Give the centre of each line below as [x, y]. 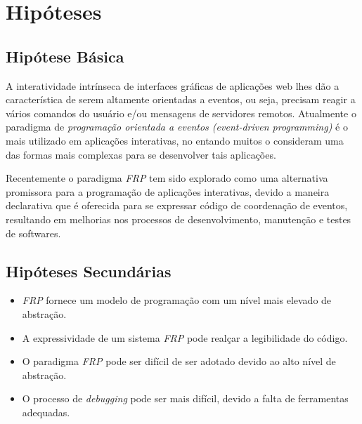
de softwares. [33, 233]
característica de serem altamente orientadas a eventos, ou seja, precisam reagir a [181, 99]
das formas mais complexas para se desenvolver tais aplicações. [141, 154]
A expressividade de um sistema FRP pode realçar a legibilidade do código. [185, 337]
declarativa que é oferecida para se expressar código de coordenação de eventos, [177, 205]
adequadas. [46, 412]
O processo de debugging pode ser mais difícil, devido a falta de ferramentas [185, 398]
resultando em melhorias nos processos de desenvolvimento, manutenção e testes [179, 219]
